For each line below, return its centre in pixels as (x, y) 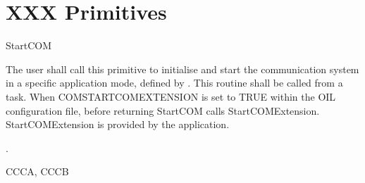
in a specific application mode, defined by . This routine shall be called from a (174, 83)
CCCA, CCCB (37, 171)
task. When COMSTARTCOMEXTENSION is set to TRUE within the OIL (171, 96)
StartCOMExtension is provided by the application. (118, 124)
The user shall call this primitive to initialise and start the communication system (182, 69)
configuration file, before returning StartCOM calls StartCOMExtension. (163, 110)
